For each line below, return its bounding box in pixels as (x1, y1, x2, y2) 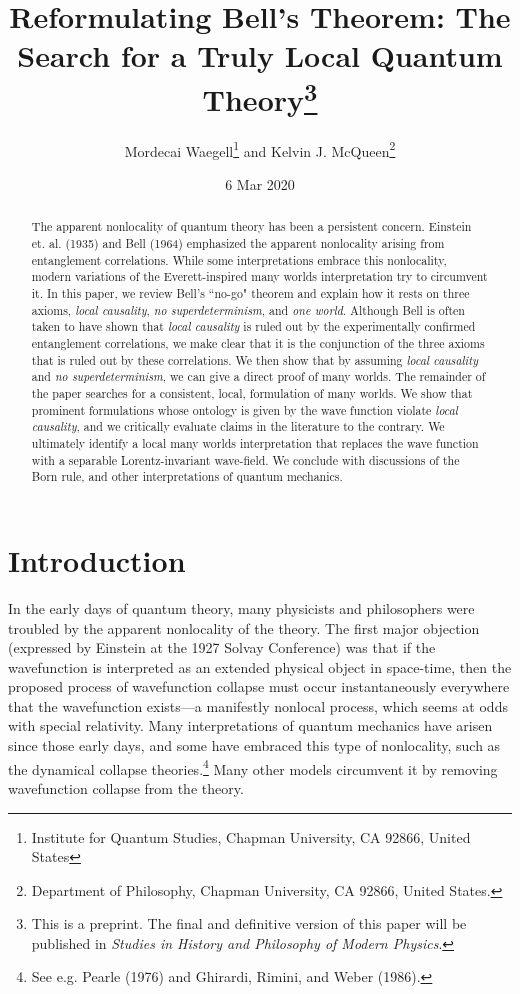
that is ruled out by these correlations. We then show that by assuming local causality (31, 351, 478, 368)
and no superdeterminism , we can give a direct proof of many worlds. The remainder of (31, 368, 486, 385)
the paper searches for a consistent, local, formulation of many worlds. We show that (31, 385, 473, 402)
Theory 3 (202, 74, 318, 119)
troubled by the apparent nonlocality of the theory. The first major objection (8, 617, 480, 638)
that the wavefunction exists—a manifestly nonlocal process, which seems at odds (8, 695, 508, 716)
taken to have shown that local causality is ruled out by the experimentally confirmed (31, 318, 476, 335)
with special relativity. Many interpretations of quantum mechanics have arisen (8, 715, 493, 736)
